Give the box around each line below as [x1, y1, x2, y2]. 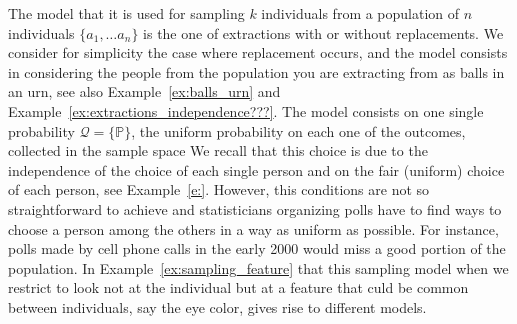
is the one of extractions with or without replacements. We [143, 22, 504, 43]
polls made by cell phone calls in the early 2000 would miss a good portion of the [8, 238, 506, 259]
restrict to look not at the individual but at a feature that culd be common [8, 277, 469, 298]
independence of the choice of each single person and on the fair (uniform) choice [8, 159, 505, 180]
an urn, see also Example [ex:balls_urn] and [8, 81, 281, 102]
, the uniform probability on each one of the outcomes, [131, 120, 466, 141]
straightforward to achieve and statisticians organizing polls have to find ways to [8, 198, 502, 219]
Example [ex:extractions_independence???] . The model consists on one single [8, 100, 484, 121]
